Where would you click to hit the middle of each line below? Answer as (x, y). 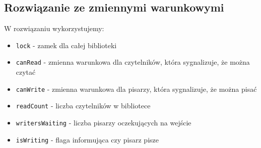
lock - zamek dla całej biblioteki (66, 45)
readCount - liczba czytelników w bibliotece (83, 106)
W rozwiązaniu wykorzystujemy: (54, 28)
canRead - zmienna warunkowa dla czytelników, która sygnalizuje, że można (133, 62)
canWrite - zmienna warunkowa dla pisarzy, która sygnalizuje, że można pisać (136, 89)
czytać (26, 72)
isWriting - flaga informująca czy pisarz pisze (87, 139)
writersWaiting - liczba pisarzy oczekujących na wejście (104, 123)
